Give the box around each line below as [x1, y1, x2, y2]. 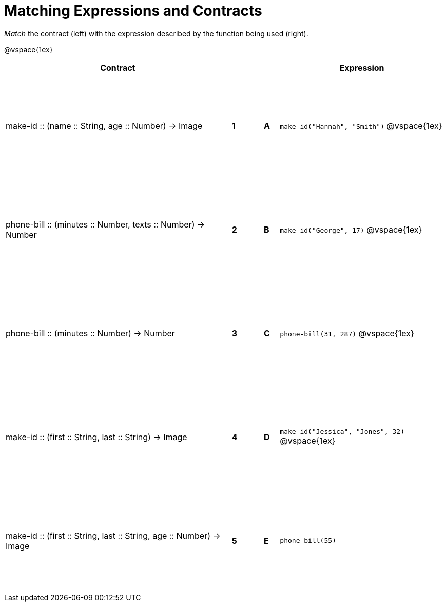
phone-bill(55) [280, 537, 336, 545]
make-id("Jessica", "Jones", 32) [280, 428, 404, 436]
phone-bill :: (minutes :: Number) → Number [6, 328, 175, 338]
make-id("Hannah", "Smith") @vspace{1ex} [280, 120, 442, 131]
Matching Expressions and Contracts [4, 2, 262, 20]
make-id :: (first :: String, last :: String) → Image [6, 431, 187, 442]
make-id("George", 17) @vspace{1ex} [280, 224, 422, 235]
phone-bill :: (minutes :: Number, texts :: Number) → [6, 219, 205, 230]
